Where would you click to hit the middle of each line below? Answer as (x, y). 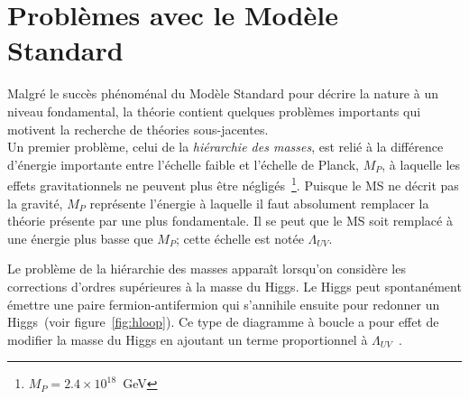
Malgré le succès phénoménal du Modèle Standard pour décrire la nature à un (223, 93)
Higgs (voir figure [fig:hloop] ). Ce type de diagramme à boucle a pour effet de (223, 322)
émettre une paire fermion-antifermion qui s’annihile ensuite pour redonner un (224, 304)
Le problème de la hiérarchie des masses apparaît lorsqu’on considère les (207, 269)
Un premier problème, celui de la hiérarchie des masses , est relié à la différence (225, 147)
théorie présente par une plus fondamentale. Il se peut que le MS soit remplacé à (230, 221)
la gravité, (35, 203)
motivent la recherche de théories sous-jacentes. (138, 129)
